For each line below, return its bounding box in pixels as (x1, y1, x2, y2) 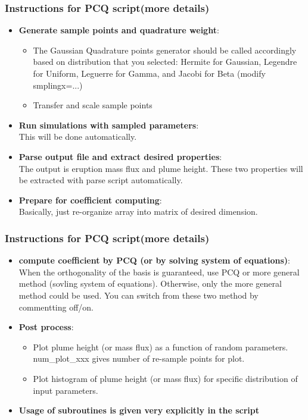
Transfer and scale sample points (33, 99, 153, 111)
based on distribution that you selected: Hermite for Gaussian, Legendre (33, 55, 297, 68)
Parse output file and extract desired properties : (18, 150, 222, 162)
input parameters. (33, 384, 98, 396)
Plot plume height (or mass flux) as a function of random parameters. (33, 340, 288, 353)
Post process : (18, 321, 74, 333)
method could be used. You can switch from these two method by (18, 289, 259, 301)
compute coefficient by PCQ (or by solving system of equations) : (18, 254, 291, 267)
